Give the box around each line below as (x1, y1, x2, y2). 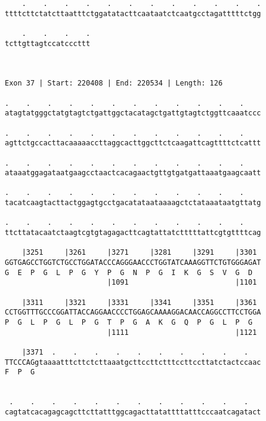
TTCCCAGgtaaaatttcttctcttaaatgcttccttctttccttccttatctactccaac (5, 358, 261, 367)
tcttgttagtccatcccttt (5, 39, 91, 48)
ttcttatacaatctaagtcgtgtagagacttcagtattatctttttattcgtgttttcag (5, 228, 261, 237)
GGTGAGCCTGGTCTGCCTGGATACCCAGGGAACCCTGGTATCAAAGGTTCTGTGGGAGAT (5, 258, 261, 267)
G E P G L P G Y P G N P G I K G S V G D (5, 268, 253, 277)
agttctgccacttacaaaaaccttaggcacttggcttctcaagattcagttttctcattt (5, 139, 261, 148)
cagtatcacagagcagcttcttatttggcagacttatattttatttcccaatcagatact (5, 407, 261, 416)
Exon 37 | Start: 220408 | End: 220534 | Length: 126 (5, 79, 223, 88)
